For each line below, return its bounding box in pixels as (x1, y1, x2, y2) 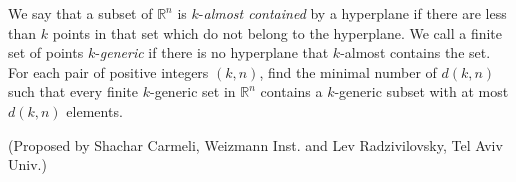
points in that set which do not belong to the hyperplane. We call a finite (52, 22, 503, 43)
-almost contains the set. (340, 42, 491, 63)
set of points (8, 42, 84, 63)
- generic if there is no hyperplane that (95, 42, 329, 63)
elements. (66, 100, 123, 121)
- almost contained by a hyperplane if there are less (198, 3, 507, 23)
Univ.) (8, 154, 47, 175)
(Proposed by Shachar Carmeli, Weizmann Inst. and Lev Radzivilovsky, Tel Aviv (8, 134, 503, 155)
